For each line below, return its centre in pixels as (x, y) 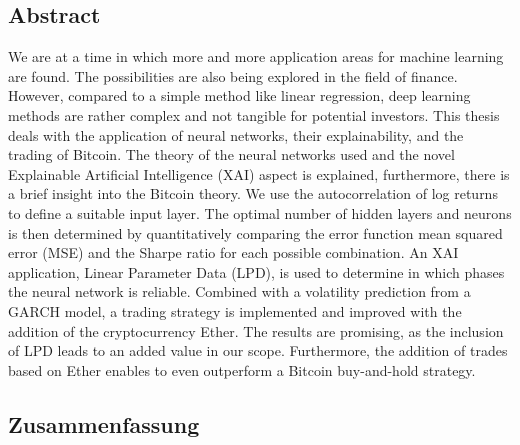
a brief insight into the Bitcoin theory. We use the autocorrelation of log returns (253, 193)
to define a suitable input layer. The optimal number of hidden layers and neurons (260, 212)
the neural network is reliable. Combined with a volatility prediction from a (239, 291)
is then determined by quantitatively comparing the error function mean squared (255, 232)
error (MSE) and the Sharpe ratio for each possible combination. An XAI (233, 252)
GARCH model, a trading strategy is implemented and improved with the (235, 310)
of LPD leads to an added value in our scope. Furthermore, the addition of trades (258, 350)
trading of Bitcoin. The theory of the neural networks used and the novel (231, 154)
